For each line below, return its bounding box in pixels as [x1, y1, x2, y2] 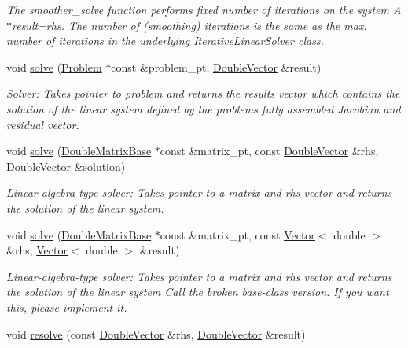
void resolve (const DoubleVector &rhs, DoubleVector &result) [6, 325, 306, 342]
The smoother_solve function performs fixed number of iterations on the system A [6, 2, 402, 17]
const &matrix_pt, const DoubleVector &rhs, [160, 143, 379, 159]
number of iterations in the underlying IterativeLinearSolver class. [6, 32, 324, 49]
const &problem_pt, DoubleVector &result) [111, 58, 322, 75]
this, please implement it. [6, 298, 127, 315]
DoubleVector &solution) [6, 157, 126, 174]
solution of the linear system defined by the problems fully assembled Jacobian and [6, 100, 401, 117]
